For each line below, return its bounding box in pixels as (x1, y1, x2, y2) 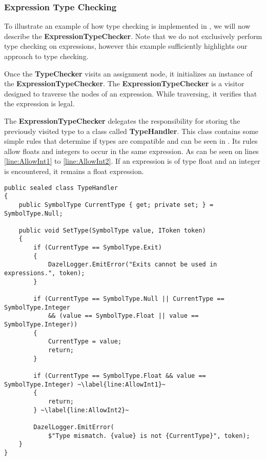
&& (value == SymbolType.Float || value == (48, 312, 199, 320)
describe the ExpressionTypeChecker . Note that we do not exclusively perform (4, 30, 262, 41)
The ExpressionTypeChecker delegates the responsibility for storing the (4, 115, 240, 126)
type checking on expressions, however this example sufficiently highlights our (4, 41, 248, 51)
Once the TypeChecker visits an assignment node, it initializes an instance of (4, 68, 253, 79)
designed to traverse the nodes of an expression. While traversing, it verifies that (4, 88, 257, 99)
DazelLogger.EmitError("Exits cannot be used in (48, 261, 217, 269)
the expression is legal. (4, 98, 75, 109)
